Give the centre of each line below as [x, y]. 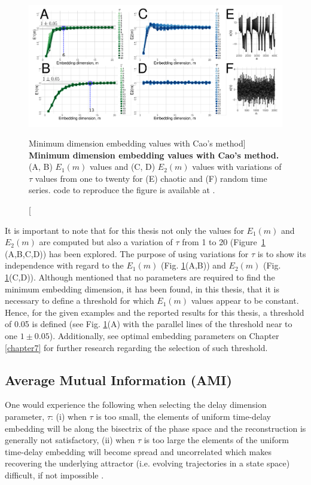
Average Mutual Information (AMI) [118, 379]
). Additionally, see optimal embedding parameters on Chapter [164, 335]
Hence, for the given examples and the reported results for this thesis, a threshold [155, 312]
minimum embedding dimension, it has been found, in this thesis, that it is [142, 289]
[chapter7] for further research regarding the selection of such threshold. [136, 347]
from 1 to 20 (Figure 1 [224, 242]
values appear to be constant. [245, 301]
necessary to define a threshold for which [80, 301]
